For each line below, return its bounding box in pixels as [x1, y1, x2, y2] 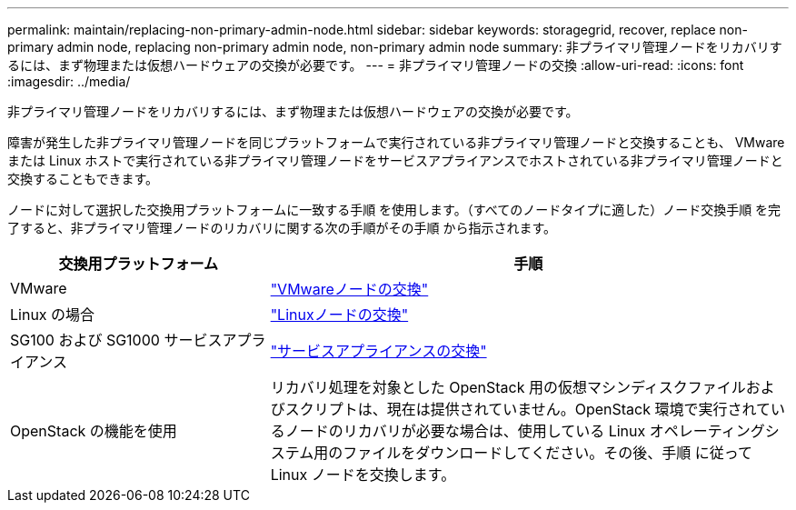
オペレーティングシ [649, 422, 780, 440]
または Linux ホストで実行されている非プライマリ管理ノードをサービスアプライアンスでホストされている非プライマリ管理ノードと [7, 153, 783, 168]
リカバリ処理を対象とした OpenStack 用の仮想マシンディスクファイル [270, 378, 746, 396]
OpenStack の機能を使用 [10, 422, 177, 440]
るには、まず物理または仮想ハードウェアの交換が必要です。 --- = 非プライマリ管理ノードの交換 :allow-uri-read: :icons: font [7, 57, 744, 73]
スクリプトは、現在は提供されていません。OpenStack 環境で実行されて [284, 400, 771, 418]
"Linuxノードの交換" [270, 305, 409, 324]
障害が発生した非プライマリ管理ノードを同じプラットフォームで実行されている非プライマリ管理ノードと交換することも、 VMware [7, 135, 785, 150]
